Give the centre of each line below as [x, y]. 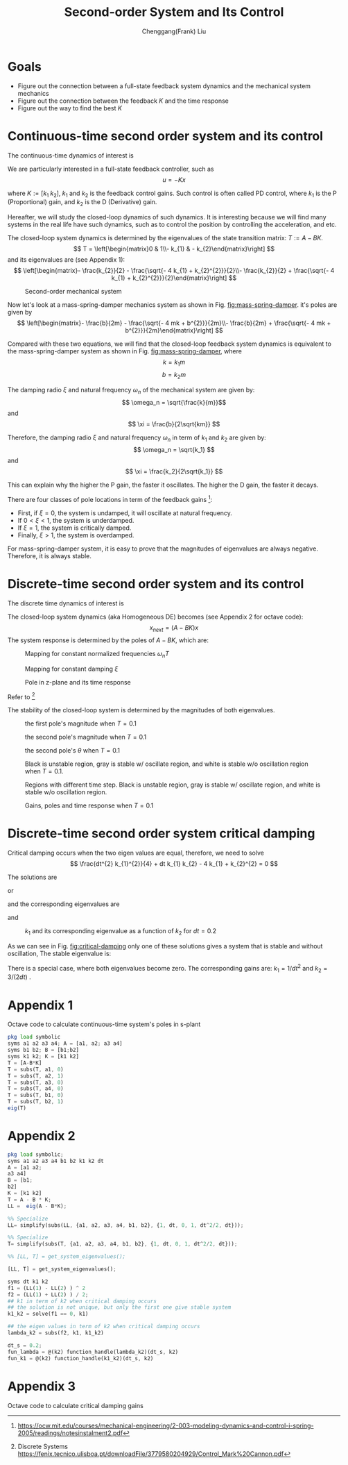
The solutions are [33, 877]
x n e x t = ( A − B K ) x [174, 628]
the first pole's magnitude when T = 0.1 [81, 723]
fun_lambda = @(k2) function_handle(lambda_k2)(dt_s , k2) [93, 1352]
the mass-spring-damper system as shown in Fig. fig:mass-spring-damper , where [125, 351]
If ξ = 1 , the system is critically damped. [75, 528]
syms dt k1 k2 [28, 1282]
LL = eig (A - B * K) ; [37, 1206]
